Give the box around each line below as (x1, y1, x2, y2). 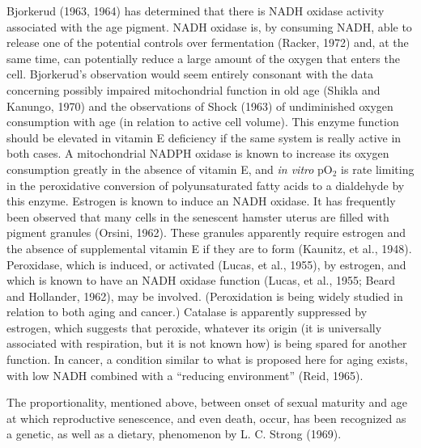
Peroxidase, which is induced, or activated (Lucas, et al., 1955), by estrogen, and (6, 256, 406, 273)
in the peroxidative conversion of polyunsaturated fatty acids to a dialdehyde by (6, 176, 405, 193)
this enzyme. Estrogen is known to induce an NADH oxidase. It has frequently (6, 192, 396, 209)
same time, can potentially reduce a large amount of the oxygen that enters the (6, 49, 400, 66)
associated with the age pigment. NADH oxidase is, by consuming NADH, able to (6, 18, 412, 35)
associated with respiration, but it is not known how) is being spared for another (6, 335, 407, 352)
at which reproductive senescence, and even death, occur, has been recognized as (6, 409, 406, 426)
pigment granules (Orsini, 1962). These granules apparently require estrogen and (6, 224, 406, 241)
